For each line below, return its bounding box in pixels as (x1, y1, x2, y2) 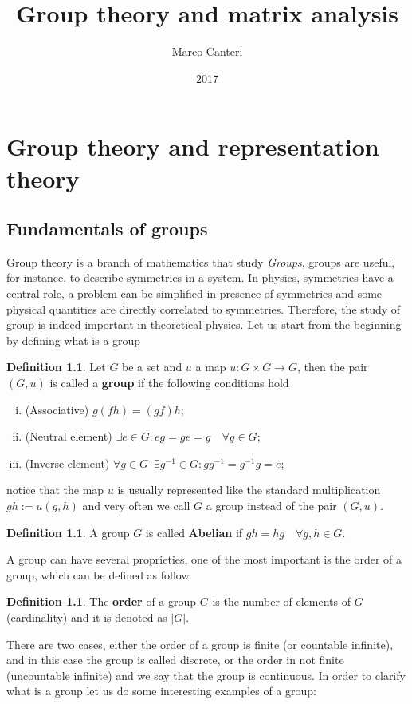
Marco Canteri (171, 43, 243, 60)
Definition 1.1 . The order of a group (6, 593, 197, 610)
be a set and (122, 358, 182, 375)
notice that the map (6, 481, 104, 498)
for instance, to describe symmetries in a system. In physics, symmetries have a (6, 269, 394, 286)
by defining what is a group (6, 331, 141, 348)
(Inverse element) (25, 454, 110, 471)
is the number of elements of (212, 593, 351, 610)
